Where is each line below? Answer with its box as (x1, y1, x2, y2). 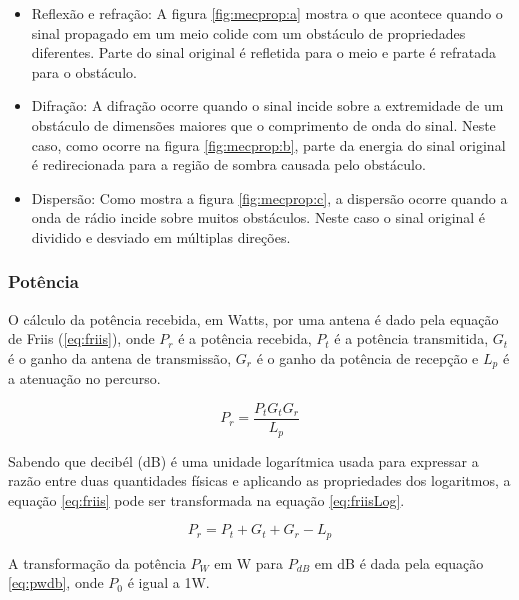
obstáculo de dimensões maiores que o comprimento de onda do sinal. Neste (31, 114, 496, 135)
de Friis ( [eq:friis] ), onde (8, 328, 155, 349)
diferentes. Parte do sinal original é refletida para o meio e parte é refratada (31, 42, 497, 63)
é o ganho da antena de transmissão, (8, 347, 232, 368)
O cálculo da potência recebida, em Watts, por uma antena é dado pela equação (8, 308, 499, 329)
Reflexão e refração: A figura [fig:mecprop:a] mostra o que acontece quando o (31, 3, 503, 23)
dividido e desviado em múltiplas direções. (31, 226, 291, 247)
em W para (214, 552, 284, 573)
